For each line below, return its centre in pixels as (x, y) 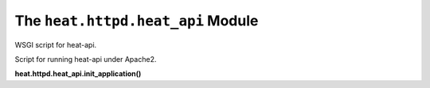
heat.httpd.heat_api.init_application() (78, 74)
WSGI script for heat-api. (56, 44)
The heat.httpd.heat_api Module (137, 21)
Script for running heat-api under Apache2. (86, 59)
